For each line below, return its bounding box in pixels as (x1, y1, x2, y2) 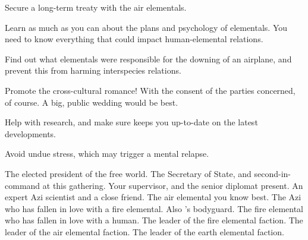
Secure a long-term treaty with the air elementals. (5, 1, 187, 13)
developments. (5, 127, 56, 140)
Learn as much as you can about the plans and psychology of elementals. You (5, 21, 288, 33)
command (5, 179, 40, 191)
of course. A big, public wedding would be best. (5, 96, 178, 108)
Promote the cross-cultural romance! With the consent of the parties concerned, (5, 84, 296, 96)
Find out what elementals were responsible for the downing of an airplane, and (5, 52, 292, 65)
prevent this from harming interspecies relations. (5, 64, 181, 77)
